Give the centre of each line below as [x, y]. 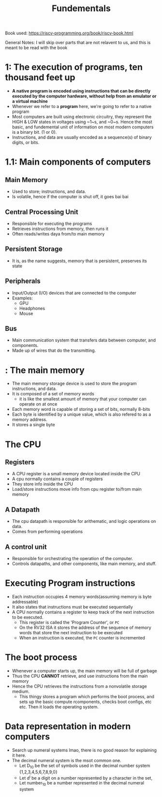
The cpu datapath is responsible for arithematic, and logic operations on [84, 521]
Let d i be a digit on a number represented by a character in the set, [86, 777]
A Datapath [22, 509]
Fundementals [81, 8]
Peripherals [23, 281]
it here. [19, 755]
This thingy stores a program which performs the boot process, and [87, 696]
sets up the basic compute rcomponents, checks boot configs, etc [85, 702]
